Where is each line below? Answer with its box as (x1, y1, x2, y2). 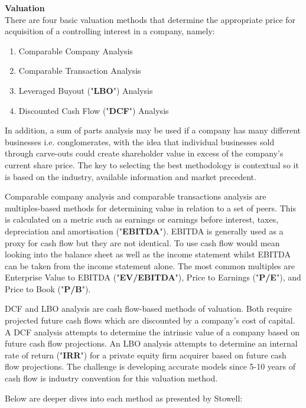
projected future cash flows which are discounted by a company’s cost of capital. (5, 314, 295, 327)
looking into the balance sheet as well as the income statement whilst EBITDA (5, 248, 291, 260)
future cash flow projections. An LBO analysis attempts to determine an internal (5, 337, 298, 350)
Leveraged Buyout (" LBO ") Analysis (18, 84, 153, 96)
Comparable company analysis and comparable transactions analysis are (5, 190, 266, 203)
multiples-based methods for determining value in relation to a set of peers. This (5, 201, 296, 214)
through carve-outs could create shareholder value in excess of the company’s (5, 147, 284, 159)
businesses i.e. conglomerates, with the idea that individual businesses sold (5, 135, 275, 148)
